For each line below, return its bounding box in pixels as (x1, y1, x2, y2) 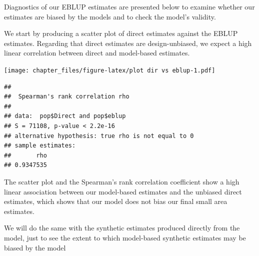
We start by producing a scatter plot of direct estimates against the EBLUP (4, 28, 238, 38)
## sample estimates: (4, 142, 76, 149)
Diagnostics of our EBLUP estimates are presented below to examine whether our (4, 1, 255, 11)
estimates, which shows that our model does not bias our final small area (4, 196, 227, 206)
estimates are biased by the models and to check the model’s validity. (4, 11, 216, 21)
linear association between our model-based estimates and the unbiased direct (4, 186, 242, 196)
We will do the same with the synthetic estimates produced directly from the (4, 222, 240, 233)
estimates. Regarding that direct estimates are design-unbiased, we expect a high (4, 37, 252, 48)
